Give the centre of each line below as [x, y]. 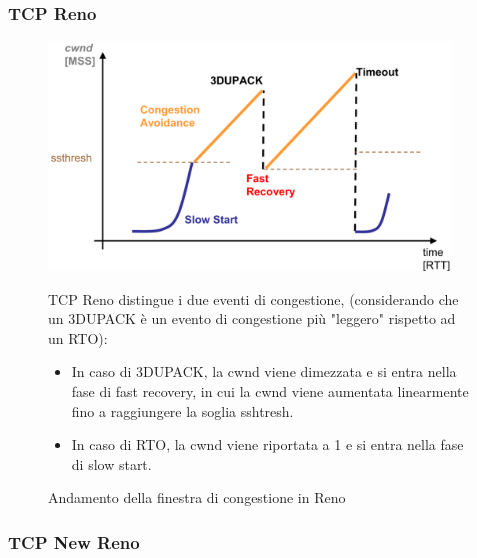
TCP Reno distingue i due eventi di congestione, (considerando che [253, 298]
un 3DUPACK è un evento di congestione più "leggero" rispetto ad [252, 318]
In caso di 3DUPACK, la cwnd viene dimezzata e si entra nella [264, 371]
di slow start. [111, 463]
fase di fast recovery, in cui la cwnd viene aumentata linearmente [270, 390]
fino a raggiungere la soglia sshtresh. [182, 410]
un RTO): [78, 337]
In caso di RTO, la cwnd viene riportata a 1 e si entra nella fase [267, 444]
